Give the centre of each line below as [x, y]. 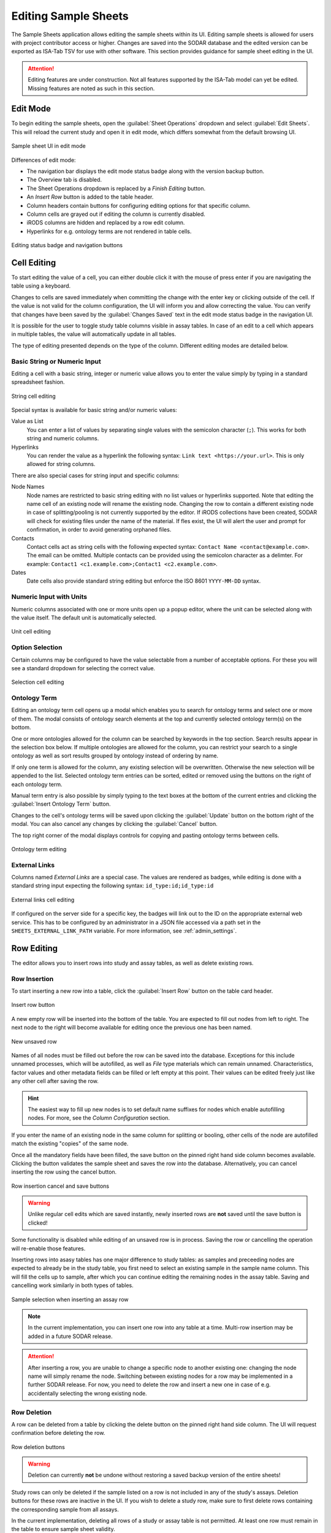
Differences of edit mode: [44, 160]
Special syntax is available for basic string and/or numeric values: [94, 410]
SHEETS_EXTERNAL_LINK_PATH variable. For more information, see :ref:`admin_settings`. [124, 931]
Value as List [28, 421]
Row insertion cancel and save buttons [60, 1186]
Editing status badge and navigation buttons [67, 245]
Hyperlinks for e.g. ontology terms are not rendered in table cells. [109, 231]
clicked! [38, 1223]
